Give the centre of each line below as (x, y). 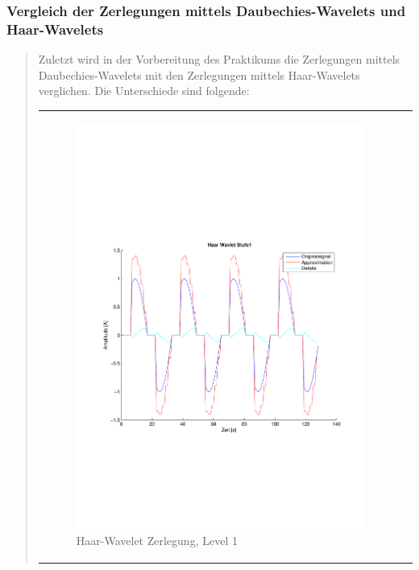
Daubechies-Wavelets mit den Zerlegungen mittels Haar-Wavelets (199, 74)
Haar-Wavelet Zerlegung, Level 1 (157, 541)
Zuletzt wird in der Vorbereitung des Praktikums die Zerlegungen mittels (219, 59)
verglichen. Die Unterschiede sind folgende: (144, 91)
